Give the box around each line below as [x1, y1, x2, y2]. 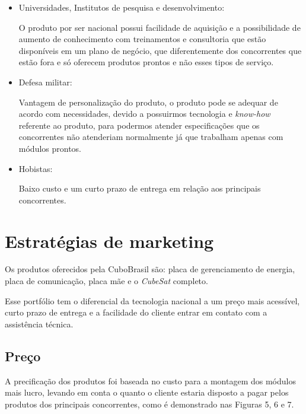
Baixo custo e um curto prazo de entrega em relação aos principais [18, 182, 261, 195]
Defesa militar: [18, 75, 72, 88]
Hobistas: [18, 162, 53, 174]
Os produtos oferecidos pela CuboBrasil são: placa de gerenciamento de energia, [5, 263, 295, 275]
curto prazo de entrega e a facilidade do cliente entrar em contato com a [5, 306, 267, 319]
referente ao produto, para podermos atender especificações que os [18, 119, 260, 131]
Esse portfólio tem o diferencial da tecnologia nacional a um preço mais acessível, [5, 294, 300, 307]
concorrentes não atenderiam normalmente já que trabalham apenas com [18, 130, 283, 143]
